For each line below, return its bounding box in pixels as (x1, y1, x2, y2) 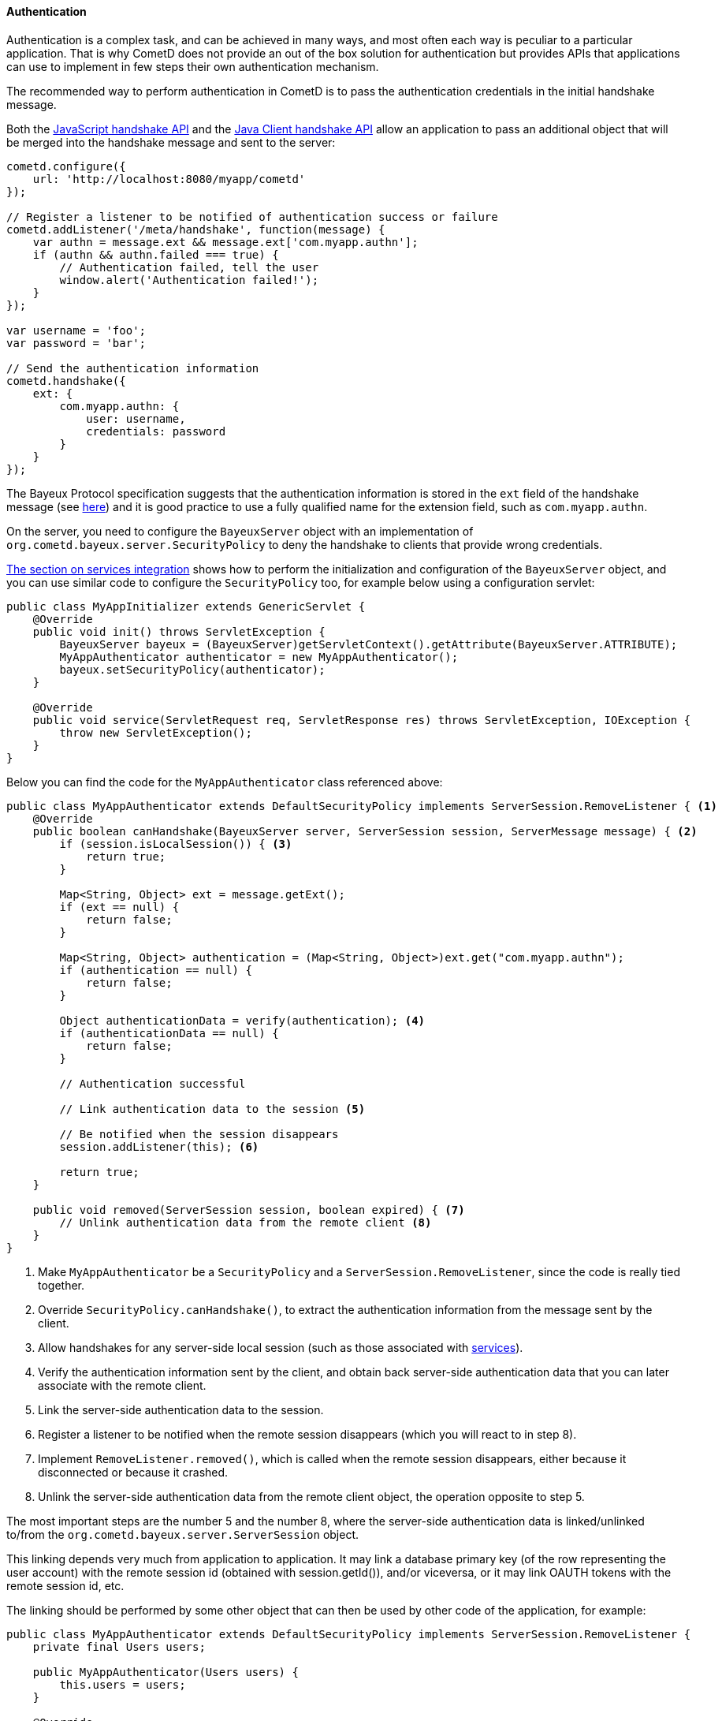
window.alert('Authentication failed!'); (59, 273, 319, 286)
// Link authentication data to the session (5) (59, 1102, 366, 1115)
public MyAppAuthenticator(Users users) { (32, 1665, 299, 1678)
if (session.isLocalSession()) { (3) (59, 837, 292, 850)
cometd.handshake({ (6, 374, 126, 387)
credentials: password (86, 424, 226, 438)
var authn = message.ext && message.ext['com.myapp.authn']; (32, 235, 419, 248)
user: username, (86, 412, 186, 425)
